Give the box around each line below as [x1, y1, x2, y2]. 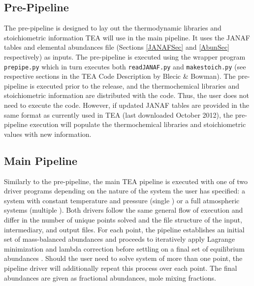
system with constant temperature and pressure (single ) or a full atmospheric [4, 195, 240, 205]
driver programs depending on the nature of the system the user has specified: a [4, 186, 245, 196]
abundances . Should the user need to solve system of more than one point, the [4, 253, 243, 263]
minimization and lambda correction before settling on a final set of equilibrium [4, 243, 245, 254]
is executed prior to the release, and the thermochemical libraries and [30, 80, 240, 91]
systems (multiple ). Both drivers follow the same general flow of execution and [4, 205, 243, 215]
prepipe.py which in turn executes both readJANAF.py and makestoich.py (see [4, 61, 246, 71]
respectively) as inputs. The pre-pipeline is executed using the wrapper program [4, 51, 246, 62]
